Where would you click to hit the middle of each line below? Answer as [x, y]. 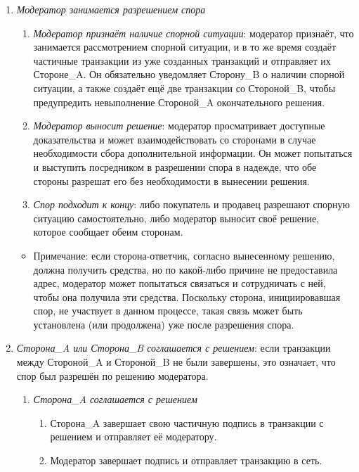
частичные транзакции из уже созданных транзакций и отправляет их [182, 60]
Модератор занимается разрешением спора [111, 9]
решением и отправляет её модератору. [133, 436]
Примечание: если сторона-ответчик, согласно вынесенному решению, [184, 255]
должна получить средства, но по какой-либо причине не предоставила [185, 269]
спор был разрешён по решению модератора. [112, 375]
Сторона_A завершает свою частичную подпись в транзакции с [187, 422]
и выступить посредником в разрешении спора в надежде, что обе [175, 166]
